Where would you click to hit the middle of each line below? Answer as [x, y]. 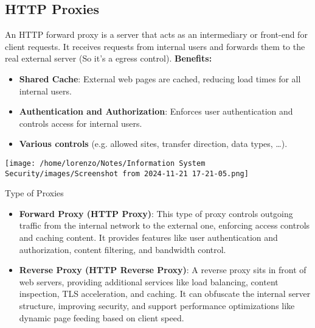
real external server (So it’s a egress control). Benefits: [109, 58]
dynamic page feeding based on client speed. [102, 317]
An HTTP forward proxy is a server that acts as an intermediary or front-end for [156, 34]
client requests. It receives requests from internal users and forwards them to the [155, 46]
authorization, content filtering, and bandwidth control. [123, 249]
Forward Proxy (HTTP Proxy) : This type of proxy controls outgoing [156, 213]
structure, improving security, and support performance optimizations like [157, 306]
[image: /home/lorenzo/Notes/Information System [105, 163]
